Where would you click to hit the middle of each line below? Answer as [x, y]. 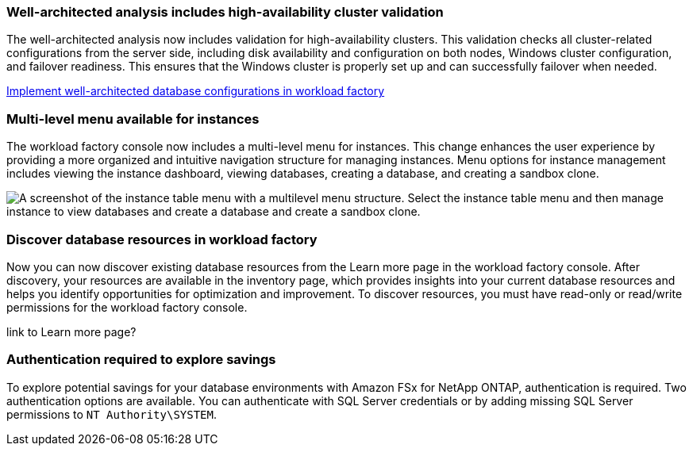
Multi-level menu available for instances [133, 119]
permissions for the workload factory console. [127, 307]
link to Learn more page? [71, 331]
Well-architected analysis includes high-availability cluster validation [225, 12]
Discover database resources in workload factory [162, 239]
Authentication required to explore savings [141, 360]
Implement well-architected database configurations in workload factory [196, 91]
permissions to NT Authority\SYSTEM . [112, 414]
